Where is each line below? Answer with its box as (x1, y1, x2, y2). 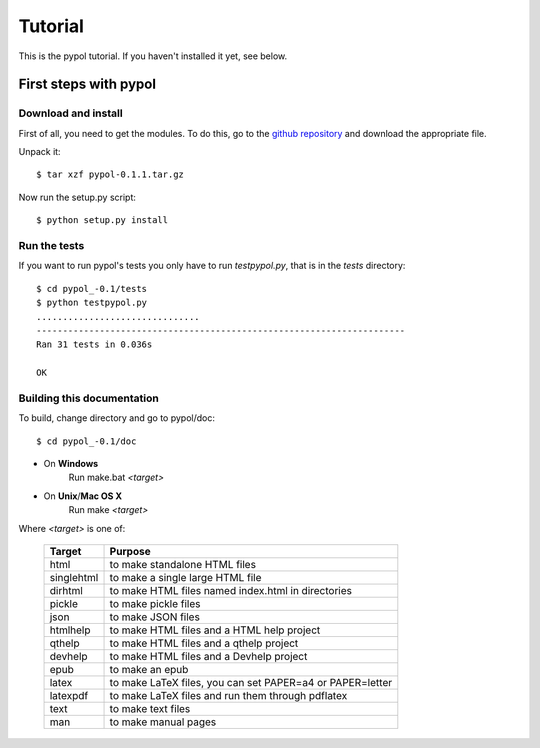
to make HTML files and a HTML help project (109, 623, 321, 637)
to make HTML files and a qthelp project (109, 636, 299, 650)
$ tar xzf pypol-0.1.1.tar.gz (36, 169, 185, 180)
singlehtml (49, 571, 99, 585)
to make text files (109, 702, 191, 716)
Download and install (18, 106, 124, 120)
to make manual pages (109, 715, 217, 729)
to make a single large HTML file (109, 571, 262, 585)
